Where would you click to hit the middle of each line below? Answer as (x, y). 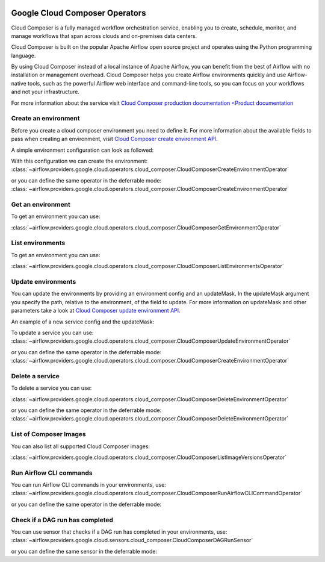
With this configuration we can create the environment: (79, 161)
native (19, 83)
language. (23, 55)
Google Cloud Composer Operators (79, 13)
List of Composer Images (49, 434)
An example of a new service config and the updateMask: (83, 322)
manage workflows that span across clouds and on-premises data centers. (104, 36)
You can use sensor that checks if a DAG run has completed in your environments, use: (119, 532)
